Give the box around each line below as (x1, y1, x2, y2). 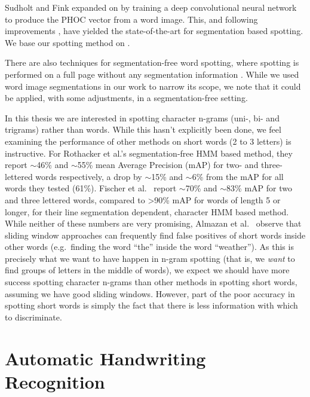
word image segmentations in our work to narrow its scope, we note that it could (5, 80, 301, 92)
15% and (151, 170, 183, 182)
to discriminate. (5, 310, 62, 323)
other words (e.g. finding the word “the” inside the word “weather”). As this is (5, 240, 294, 253)
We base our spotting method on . (5, 36, 130, 48)
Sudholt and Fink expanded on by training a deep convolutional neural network (5, 1, 297, 13)
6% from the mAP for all (192, 170, 284, 182)
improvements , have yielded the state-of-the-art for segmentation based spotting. (5, 25, 303, 37)
